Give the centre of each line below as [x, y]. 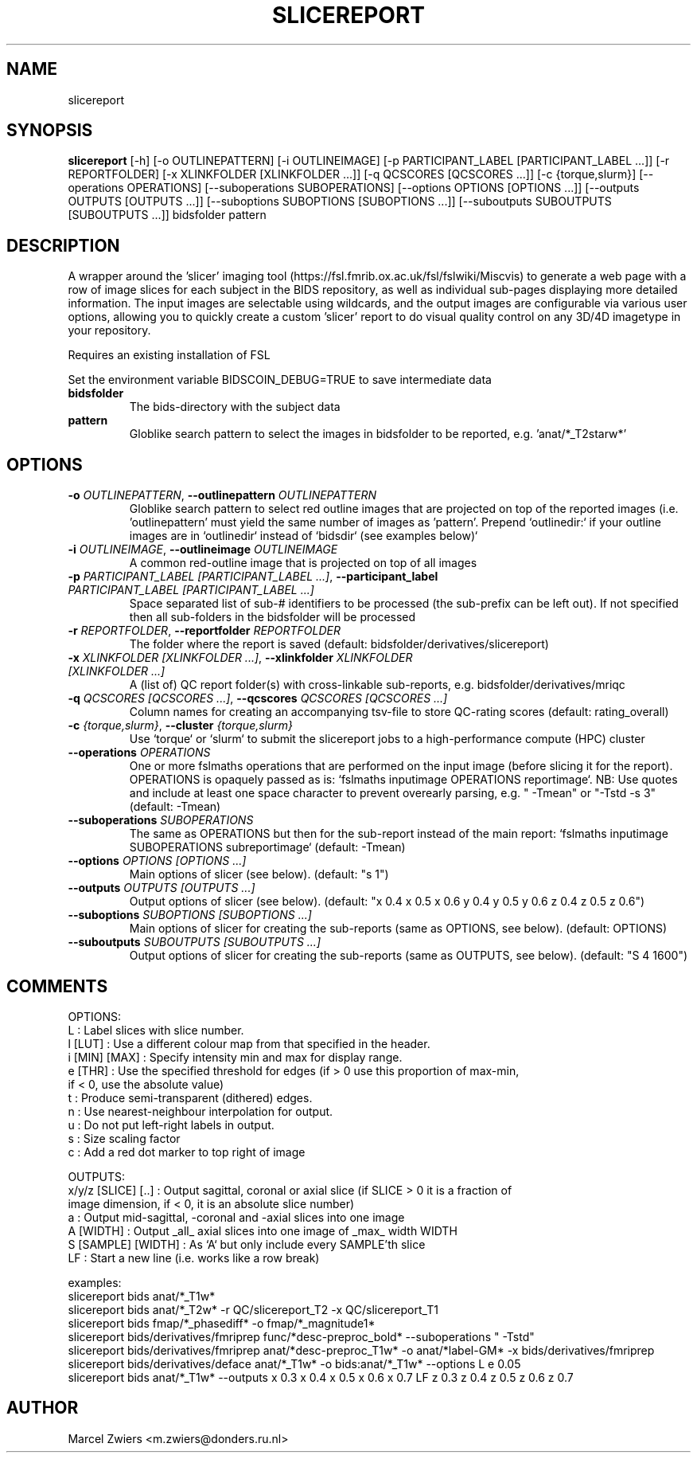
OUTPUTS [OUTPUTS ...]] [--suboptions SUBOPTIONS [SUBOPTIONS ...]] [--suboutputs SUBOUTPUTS [340, 201]
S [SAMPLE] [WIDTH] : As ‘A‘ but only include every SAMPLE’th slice [247, 1244]
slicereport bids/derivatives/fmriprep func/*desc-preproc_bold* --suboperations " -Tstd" [301, 1336]
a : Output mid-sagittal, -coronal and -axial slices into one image [236, 1217]
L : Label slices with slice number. [156, 1030]
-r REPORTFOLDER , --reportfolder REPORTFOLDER [204, 631]
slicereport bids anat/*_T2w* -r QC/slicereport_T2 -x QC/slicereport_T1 [253, 1309]
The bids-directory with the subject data [235, 407]
